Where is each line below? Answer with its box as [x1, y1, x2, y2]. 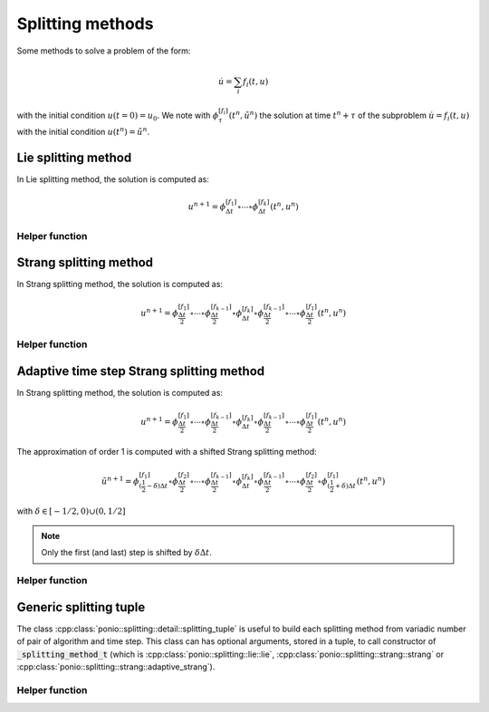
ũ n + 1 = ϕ [101, 474, 139, 486]
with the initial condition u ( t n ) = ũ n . [16, 125, 150, 138]
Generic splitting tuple [16, 599, 146, 615]
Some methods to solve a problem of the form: [16, 45, 191, 56]
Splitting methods [16, 14, 154, 34]
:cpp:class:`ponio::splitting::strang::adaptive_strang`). [16, 661, 216, 672]
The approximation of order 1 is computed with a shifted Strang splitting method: [16, 447, 317, 457]
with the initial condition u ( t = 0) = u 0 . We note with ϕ [16, 110, 219, 123]
